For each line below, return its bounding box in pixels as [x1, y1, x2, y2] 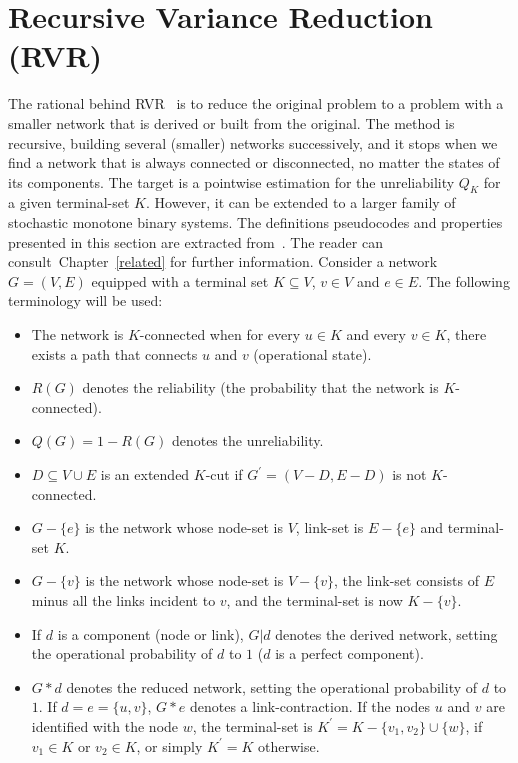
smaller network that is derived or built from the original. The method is [8, 112, 455, 133]
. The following [418, 270, 510, 291]
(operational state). [253, 343, 372, 364]
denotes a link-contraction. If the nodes [189, 696, 431, 717]
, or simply [136, 735, 203, 756]
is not [392, 464, 427, 485]
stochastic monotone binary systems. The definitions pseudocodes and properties [8, 212, 503, 233]
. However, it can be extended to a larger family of [146, 192, 456, 213]
